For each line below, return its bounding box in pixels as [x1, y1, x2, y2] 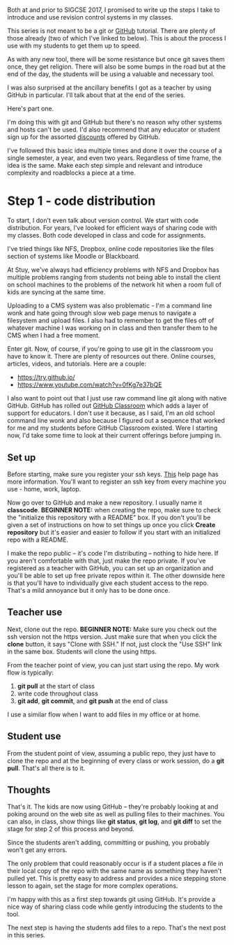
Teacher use [7, 607, 63, 619]
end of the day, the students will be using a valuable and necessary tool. [7, 70, 214, 78]
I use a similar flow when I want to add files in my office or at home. [7, 710, 201, 719]
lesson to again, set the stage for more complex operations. [7, 881, 178, 890]
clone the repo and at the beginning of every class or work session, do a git [7, 756, 225, 765]
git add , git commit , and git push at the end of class [17, 696, 169, 705]
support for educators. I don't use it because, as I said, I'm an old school [7, 409, 215, 417]
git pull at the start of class [17, 681, 95, 690]
